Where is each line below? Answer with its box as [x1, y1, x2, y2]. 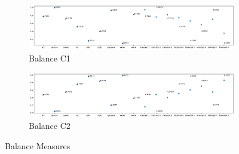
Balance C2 [29, 119, 71, 132]
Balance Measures [5, 140, 71, 152]
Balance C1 [29, 51, 71, 64]
